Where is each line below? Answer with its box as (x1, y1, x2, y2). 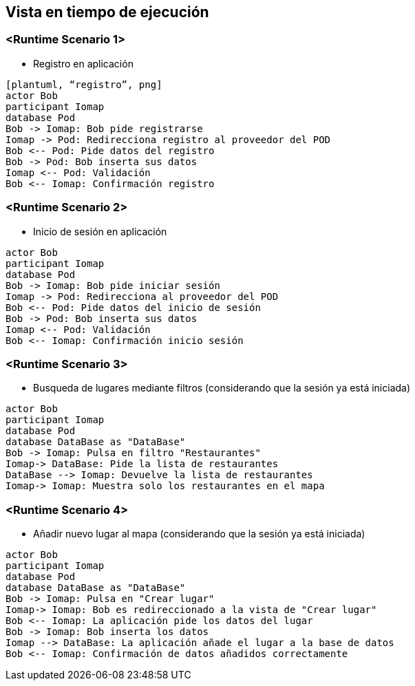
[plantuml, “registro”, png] (6, 78, 162, 90)
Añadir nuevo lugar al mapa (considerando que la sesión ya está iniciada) (33, 528, 365, 540)
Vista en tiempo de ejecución (6, 3, 209, 21)
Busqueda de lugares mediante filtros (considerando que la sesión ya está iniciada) (33, 382, 411, 394)
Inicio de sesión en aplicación (33, 225, 167, 237)
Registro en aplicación (33, 57, 134, 69)
